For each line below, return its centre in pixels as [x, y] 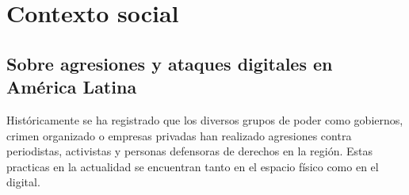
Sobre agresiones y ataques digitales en [170, 63]
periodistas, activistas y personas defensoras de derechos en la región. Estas [190, 151]
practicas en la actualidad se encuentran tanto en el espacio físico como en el [193, 166]
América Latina [72, 87]
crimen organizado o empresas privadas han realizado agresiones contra [179, 135]
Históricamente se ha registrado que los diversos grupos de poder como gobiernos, [205, 119]
